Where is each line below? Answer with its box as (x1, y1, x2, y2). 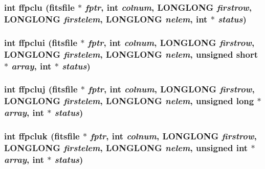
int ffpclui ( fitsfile (4, 36, 78, 49)
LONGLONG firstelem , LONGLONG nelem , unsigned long (4, 94, 254, 107)
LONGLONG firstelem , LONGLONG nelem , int (4, 12, 208, 25)
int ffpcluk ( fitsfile (4, 130, 80, 142)
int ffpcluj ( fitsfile (4, 83, 78, 95)
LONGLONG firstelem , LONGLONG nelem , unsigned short (4, 47, 258, 60)
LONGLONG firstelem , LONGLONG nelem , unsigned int (4, 141, 248, 154)
